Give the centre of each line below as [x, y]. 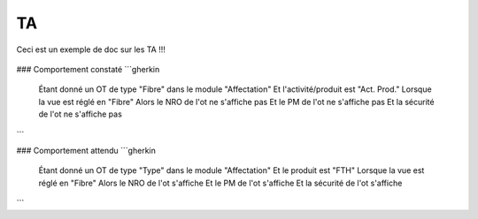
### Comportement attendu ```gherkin [86, 150]
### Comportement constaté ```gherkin [88, 69]
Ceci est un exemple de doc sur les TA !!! [91, 49]
